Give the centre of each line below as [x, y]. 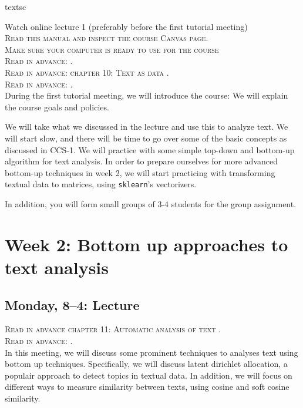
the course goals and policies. [57, 107]
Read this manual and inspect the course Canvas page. [107, 38]
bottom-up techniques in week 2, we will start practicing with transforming [140, 172]
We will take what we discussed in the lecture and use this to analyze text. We [147, 127]
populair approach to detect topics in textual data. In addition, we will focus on [149, 375]
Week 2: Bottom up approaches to [147, 244]
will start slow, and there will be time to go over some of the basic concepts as [146, 138]
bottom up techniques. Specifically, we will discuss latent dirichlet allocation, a [146, 364]
